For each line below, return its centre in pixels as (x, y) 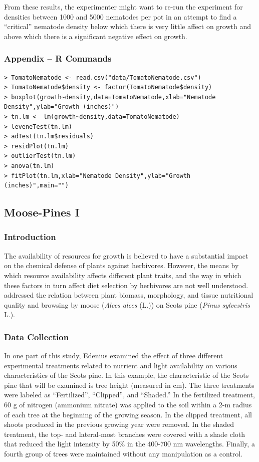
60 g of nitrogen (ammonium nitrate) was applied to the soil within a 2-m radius (128, 405)
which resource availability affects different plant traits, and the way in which (123, 275)
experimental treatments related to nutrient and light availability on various (121, 365)
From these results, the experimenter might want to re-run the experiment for (123, 7)
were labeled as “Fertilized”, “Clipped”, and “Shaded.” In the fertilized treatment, (129, 395)
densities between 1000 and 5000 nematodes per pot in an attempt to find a (120, 16)
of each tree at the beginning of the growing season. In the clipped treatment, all (128, 414)
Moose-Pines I (42, 212)
